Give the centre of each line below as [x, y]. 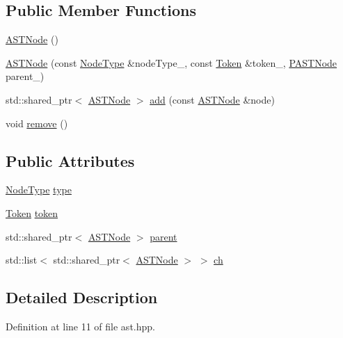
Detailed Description [82, 297]
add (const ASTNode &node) [212, 99]
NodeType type [39, 190]
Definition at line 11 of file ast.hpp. [80, 326]
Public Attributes [70, 160]
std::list [22, 260]
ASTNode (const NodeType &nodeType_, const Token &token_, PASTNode [171, 62]
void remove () [37, 123]
